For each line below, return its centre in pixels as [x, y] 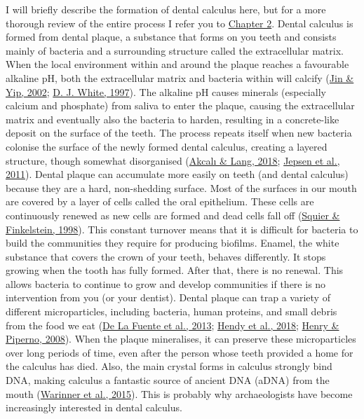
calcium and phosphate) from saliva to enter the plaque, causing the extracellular [180, 105]
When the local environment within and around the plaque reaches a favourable [177, 64]
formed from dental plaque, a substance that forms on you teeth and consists [171, 37]
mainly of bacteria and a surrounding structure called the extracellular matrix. [175, 50]
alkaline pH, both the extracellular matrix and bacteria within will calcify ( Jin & [180, 77]
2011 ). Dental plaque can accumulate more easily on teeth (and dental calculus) [177, 174]
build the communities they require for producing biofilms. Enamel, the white [173, 243]
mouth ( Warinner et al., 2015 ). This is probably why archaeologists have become [179, 393]
